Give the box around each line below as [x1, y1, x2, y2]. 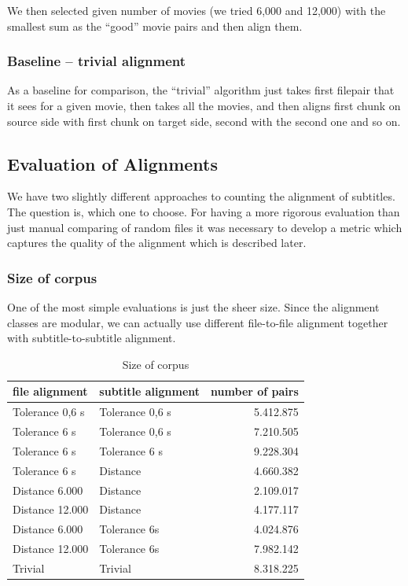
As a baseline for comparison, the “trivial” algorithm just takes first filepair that [7, 82, 395, 98]
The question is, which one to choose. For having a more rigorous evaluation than [7, 203, 400, 219]
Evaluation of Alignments [7, 151, 218, 175]
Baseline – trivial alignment [7, 51, 186, 71]
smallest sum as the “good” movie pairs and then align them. [7, 17, 303, 34]
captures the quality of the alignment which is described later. [7, 234, 307, 251]
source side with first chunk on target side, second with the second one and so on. [7, 112, 401, 129]
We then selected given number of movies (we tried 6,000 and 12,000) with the [7, 2, 386, 18]
